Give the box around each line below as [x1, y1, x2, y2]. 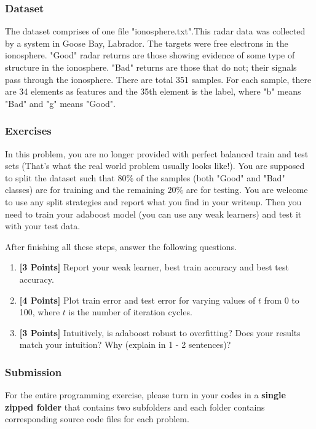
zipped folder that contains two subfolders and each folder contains [5, 400, 265, 413]
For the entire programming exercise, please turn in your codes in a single [5, 388, 286, 401]
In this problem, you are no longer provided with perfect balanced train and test [5, 147, 309, 160]
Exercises [5, 123, 52, 138]
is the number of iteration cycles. [68, 305, 192, 318]
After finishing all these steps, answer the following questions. [5, 240, 237, 253]
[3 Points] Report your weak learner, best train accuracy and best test [19, 261, 289, 274]
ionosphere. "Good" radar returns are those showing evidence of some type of [5, 49, 295, 61]
